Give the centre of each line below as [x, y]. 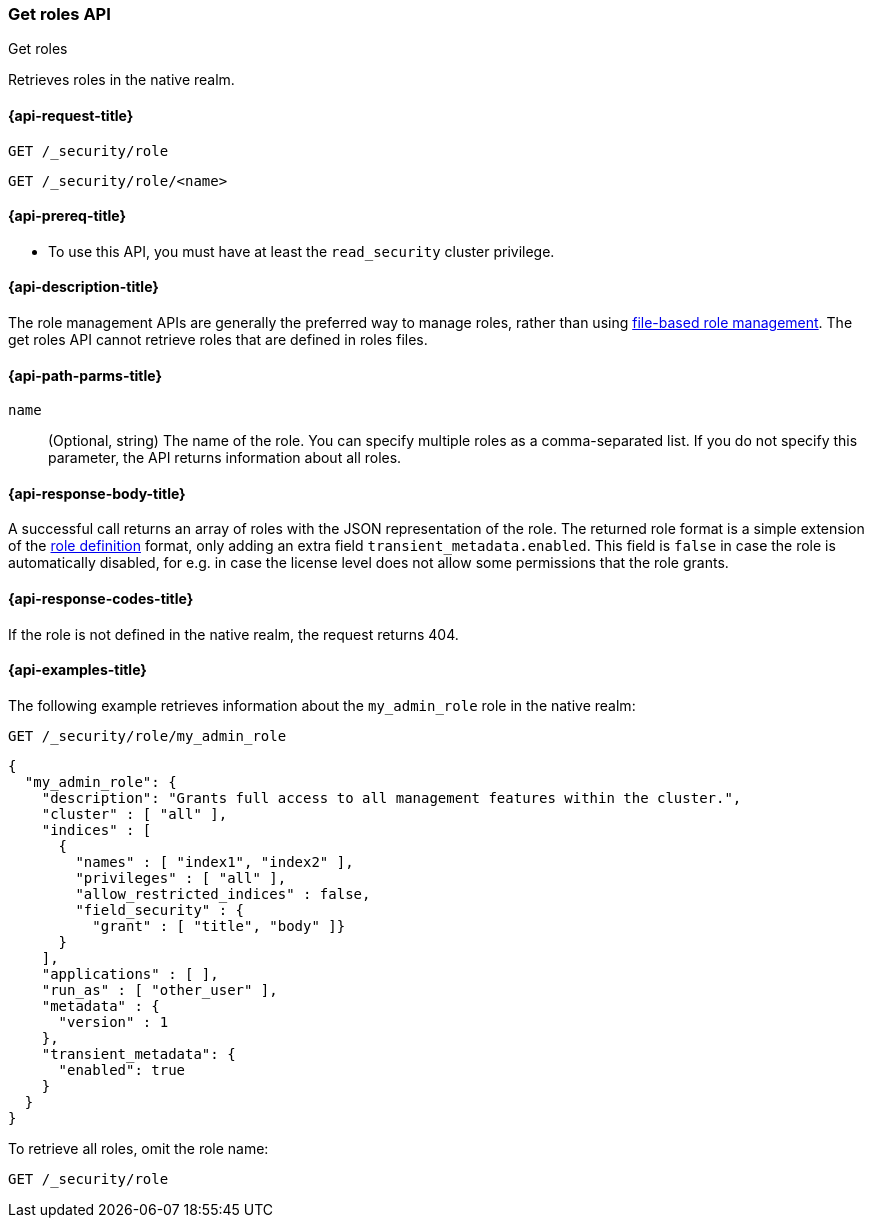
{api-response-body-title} [97, 493]
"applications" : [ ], [130, 973]
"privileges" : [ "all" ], [181, 877]
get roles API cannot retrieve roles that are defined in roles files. [218, 340]
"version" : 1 [113, 1021]
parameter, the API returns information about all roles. [225, 458]
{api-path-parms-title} [85, 375]
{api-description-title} [83, 287]
